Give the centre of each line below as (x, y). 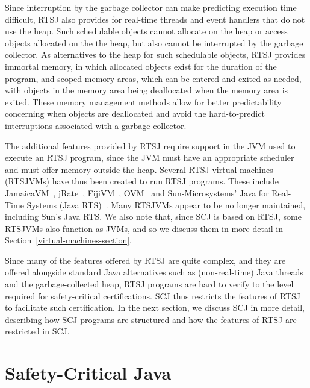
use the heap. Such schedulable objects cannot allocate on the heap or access (146, 31)
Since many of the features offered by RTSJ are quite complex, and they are (145, 260)
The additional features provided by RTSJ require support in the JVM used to (150, 145)
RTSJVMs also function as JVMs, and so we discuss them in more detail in (144, 228)
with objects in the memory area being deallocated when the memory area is (147, 90)
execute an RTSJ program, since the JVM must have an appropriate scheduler (150, 158)
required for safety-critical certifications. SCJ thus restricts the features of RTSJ (153, 296)
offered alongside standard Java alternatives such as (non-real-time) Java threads (154, 272)
